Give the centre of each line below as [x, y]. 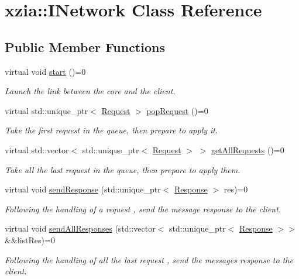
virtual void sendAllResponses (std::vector [80, 228]
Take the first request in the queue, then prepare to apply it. [111, 130]
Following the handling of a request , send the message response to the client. [143, 209]
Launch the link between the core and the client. [90, 91]
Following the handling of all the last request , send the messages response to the [149, 259]
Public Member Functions [85, 46]
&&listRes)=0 [30, 240]
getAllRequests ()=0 [248, 149]
